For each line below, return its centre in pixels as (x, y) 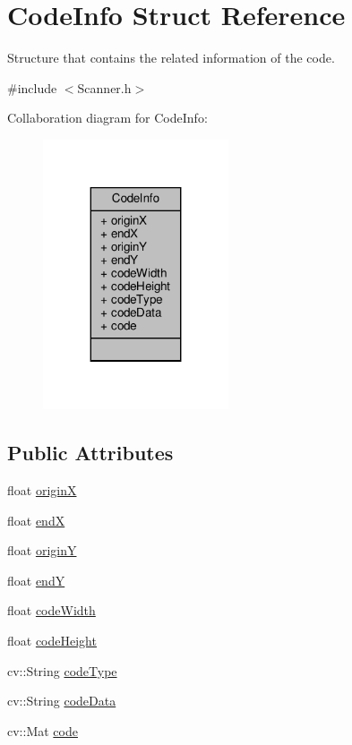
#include (32, 87)
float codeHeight (52, 641)
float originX (42, 490)
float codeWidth (52, 610)
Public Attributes (90, 453)
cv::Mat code (43, 730)
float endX (36, 520)
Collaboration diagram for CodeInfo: (107, 118)
